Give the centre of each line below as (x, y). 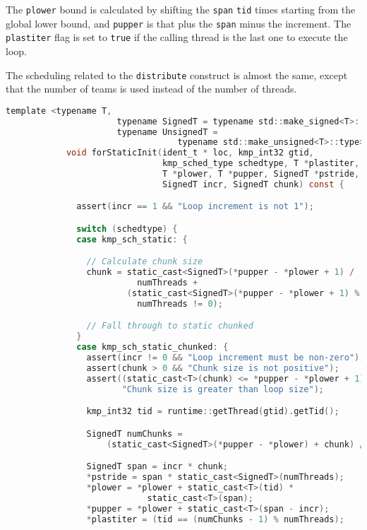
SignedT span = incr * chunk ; (157, 467)
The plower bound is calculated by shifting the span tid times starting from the (181, 9)
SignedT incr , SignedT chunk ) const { (253, 184)
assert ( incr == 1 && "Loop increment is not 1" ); (195, 207)
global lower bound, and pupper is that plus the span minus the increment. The (179, 23)
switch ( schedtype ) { (127, 229)
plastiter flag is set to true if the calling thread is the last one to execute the (177, 37)
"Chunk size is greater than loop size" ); (223, 389)
